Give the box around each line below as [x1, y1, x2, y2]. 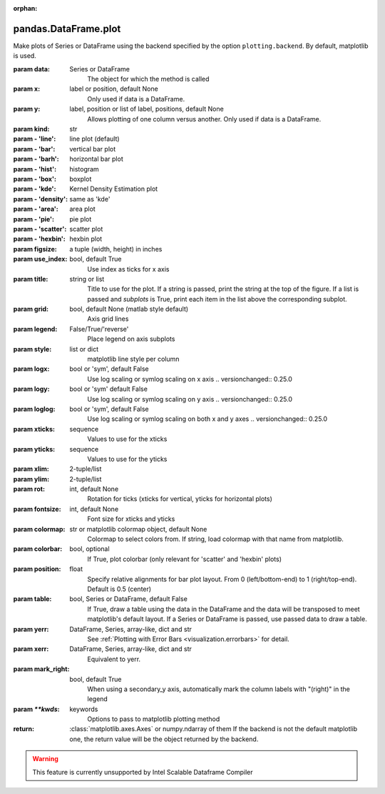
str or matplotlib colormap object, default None [69, 525, 207, 533]
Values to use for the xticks [87, 435, 168, 443]
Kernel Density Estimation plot [69, 184, 158, 193]
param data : [13, 64, 50, 73]
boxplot [69, 174, 92, 183]
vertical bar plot [69, 144, 116, 153]
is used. [13, 51, 37, 60]
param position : [13, 565, 61, 573]
